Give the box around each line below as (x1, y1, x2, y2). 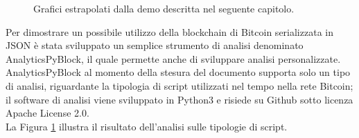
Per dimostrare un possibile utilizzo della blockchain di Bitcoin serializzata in (6, 24, 333, 39)
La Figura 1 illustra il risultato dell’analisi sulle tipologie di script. (6, 119, 288, 133)
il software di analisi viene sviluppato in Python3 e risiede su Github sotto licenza (6, 92, 353, 106)
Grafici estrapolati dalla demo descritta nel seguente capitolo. (33, 1, 295, 15)
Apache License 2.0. (6, 106, 89, 120)
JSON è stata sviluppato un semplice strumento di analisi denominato (6, 38, 304, 52)
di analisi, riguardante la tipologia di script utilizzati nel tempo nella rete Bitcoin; (6, 78, 353, 92)
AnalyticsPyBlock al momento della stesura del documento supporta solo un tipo (6, 65, 351, 79)
